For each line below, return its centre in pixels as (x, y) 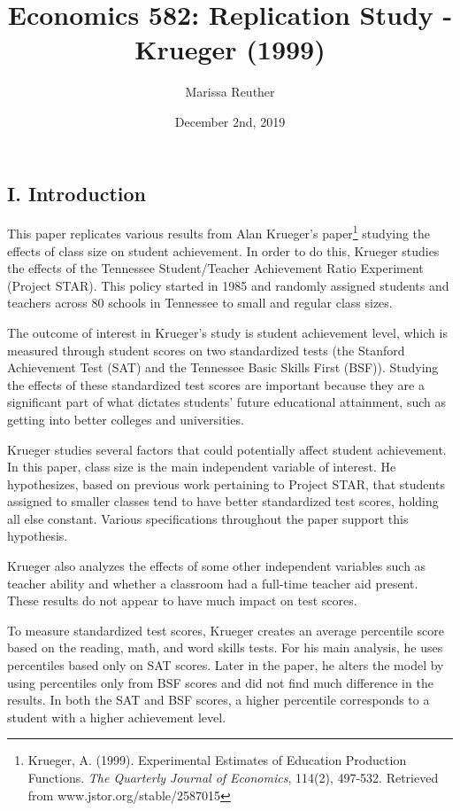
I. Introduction (77, 193)
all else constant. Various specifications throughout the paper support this (208, 518)
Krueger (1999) (230, 49)
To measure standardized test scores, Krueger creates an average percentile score (226, 630)
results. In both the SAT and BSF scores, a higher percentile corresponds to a (218, 700)
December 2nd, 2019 (230, 121)
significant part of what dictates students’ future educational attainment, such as (227, 402)
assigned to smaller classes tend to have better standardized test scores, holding (223, 501)
